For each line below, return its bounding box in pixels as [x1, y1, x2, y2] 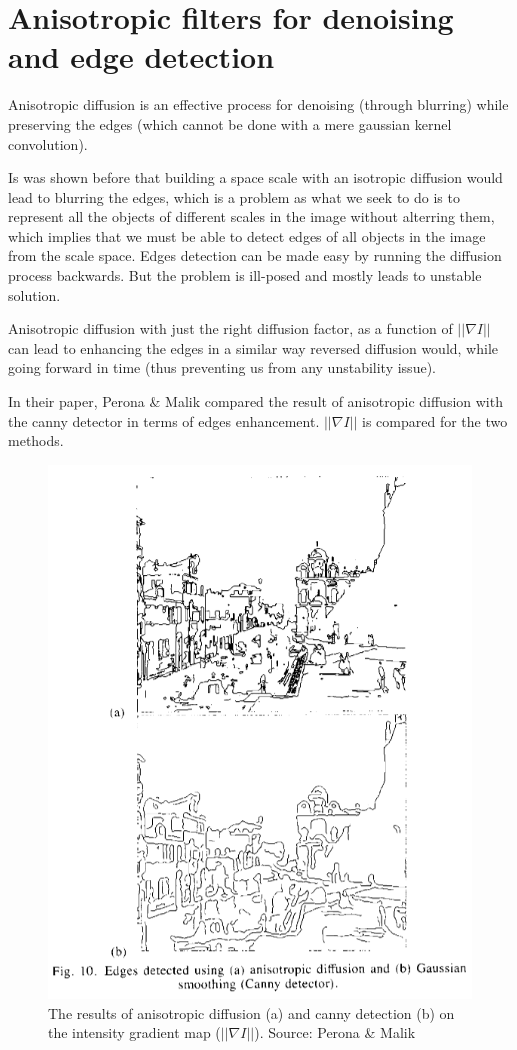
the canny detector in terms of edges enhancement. [8, 410, 320, 431]
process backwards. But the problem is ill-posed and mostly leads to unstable [8, 265, 482, 286]
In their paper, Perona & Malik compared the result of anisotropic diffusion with [8, 391, 503, 412]
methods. [8, 430, 64, 451]
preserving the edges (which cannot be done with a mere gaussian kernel [8, 113, 452, 134]
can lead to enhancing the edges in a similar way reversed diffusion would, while [8, 337, 499, 358]
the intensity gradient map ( [48, 1022, 221, 1043]
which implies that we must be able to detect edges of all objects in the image [8, 225, 486, 246]
